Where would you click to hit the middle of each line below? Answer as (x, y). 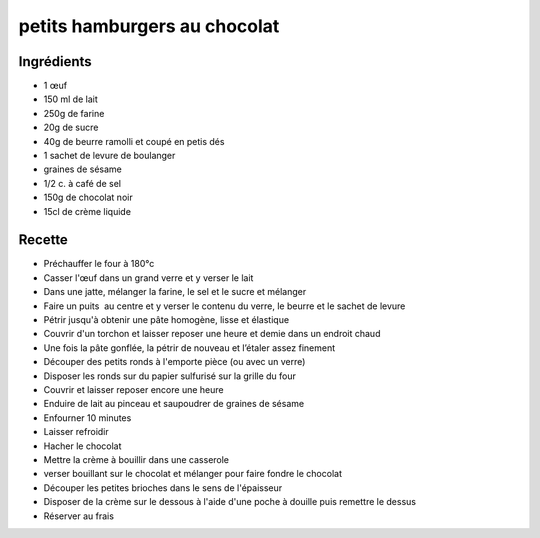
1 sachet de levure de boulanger (109, 156)
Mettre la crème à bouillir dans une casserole (136, 459)
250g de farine (74, 113)
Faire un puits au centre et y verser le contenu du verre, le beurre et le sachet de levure (224, 306)
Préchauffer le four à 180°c (99, 264)
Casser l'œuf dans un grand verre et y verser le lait (148, 277)
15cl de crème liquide (87, 211)
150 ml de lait (71, 99)
